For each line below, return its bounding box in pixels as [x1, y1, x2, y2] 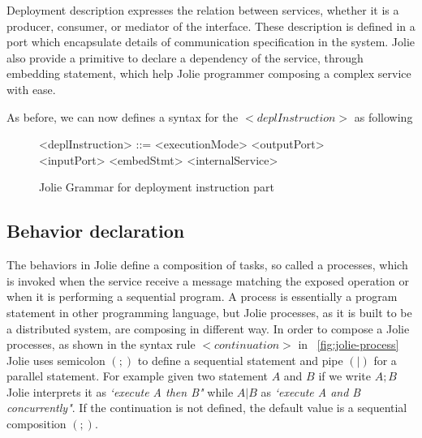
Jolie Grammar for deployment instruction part [39, 178, 274, 195]
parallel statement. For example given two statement [6, 367, 268, 384]
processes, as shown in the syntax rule [6, 336, 196, 353]
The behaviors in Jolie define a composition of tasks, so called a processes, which [6, 256, 408, 273]
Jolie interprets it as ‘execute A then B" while [6, 383, 234, 400]
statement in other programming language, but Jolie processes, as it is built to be [6, 303, 412, 320]
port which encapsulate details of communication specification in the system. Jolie [6, 33, 416, 50]
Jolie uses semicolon [6, 351, 105, 368]
